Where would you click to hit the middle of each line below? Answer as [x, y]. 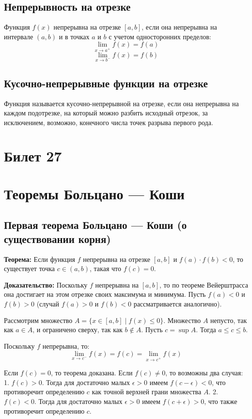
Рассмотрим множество [38, 320]
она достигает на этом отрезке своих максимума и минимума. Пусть [105, 294]
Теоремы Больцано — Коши [94, 193]
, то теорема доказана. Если [92, 373]
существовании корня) [57, 238]
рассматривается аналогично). [178, 304]
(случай [48, 304]
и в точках [74, 36]
